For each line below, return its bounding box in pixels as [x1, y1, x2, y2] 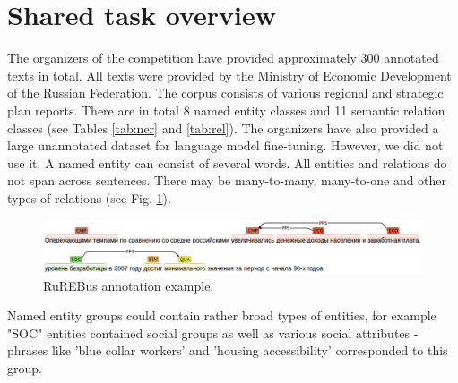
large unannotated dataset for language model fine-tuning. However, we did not [7, 136, 444, 155]
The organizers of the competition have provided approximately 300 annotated [7, 48, 439, 67]
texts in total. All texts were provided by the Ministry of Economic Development [7, 65, 452, 84]
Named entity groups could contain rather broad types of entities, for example [7, 306, 436, 325]
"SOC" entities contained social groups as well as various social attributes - [7, 323, 419, 342]
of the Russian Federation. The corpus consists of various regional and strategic [7, 83, 444, 102]
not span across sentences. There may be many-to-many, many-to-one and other [7, 171, 447, 190]
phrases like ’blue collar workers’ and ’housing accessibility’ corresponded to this [7, 341, 448, 360]
